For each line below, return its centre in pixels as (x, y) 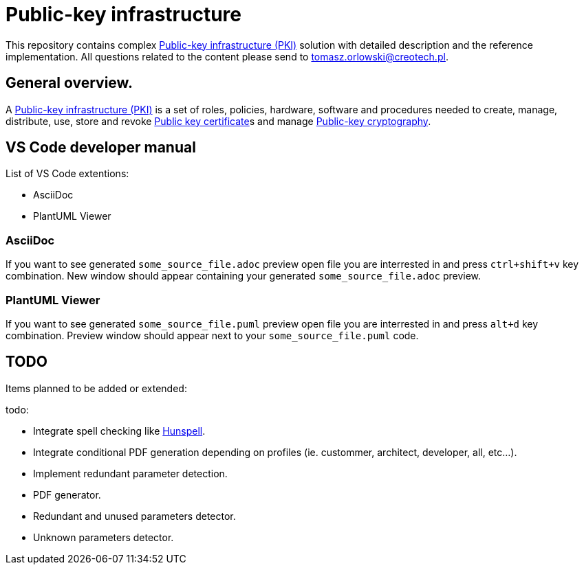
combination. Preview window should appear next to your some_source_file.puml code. (212, 335)
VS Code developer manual (101, 148)
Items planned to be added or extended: (96, 388)
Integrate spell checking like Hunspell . (119, 431)
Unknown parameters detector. (104, 537)
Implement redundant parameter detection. (130, 473)
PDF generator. (67, 494)
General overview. (69, 83)
